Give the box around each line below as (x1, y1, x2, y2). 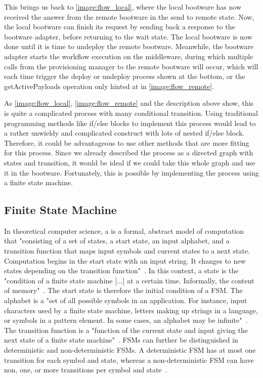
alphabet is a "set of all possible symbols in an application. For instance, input (4, 295, 247, 306)
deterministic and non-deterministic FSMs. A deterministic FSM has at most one (4, 345, 256, 355)
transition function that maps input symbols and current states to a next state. (4, 245, 250, 256)
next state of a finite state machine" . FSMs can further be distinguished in (4, 334, 238, 345)
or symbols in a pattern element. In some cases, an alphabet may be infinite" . (4, 315, 248, 325)
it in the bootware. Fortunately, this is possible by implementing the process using (4, 167, 259, 178)
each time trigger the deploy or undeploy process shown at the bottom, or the (4, 71, 245, 81)
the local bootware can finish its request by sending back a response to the (4, 21, 235, 32)
